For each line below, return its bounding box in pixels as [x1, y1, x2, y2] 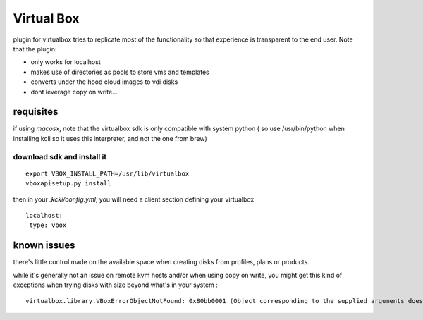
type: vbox [29, 221, 67, 229]
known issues [13, 240, 75, 252]
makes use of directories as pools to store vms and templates [30, 68, 209, 76]
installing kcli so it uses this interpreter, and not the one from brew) [13, 134, 207, 142]
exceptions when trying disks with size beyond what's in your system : [13, 281, 219, 289]
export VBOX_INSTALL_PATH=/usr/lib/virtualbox [25, 169, 190, 178]
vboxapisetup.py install [25, 180, 111, 187]
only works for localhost [30, 58, 102, 66]
